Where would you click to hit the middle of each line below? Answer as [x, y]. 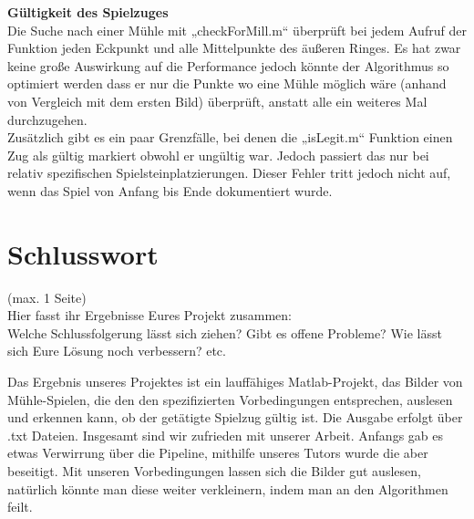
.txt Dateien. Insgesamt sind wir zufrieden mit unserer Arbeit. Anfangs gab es [226, 435]
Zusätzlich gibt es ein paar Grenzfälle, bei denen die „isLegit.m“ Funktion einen [230, 137]
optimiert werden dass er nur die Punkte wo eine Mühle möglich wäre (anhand [227, 83]
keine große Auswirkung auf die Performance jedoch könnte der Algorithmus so [228, 65]
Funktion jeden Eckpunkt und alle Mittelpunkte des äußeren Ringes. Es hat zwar [234, 48]
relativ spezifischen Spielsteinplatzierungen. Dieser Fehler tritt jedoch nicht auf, [229, 173]
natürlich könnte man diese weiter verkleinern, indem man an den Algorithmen [228, 488]
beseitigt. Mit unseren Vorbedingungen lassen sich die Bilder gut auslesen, [214, 471]
